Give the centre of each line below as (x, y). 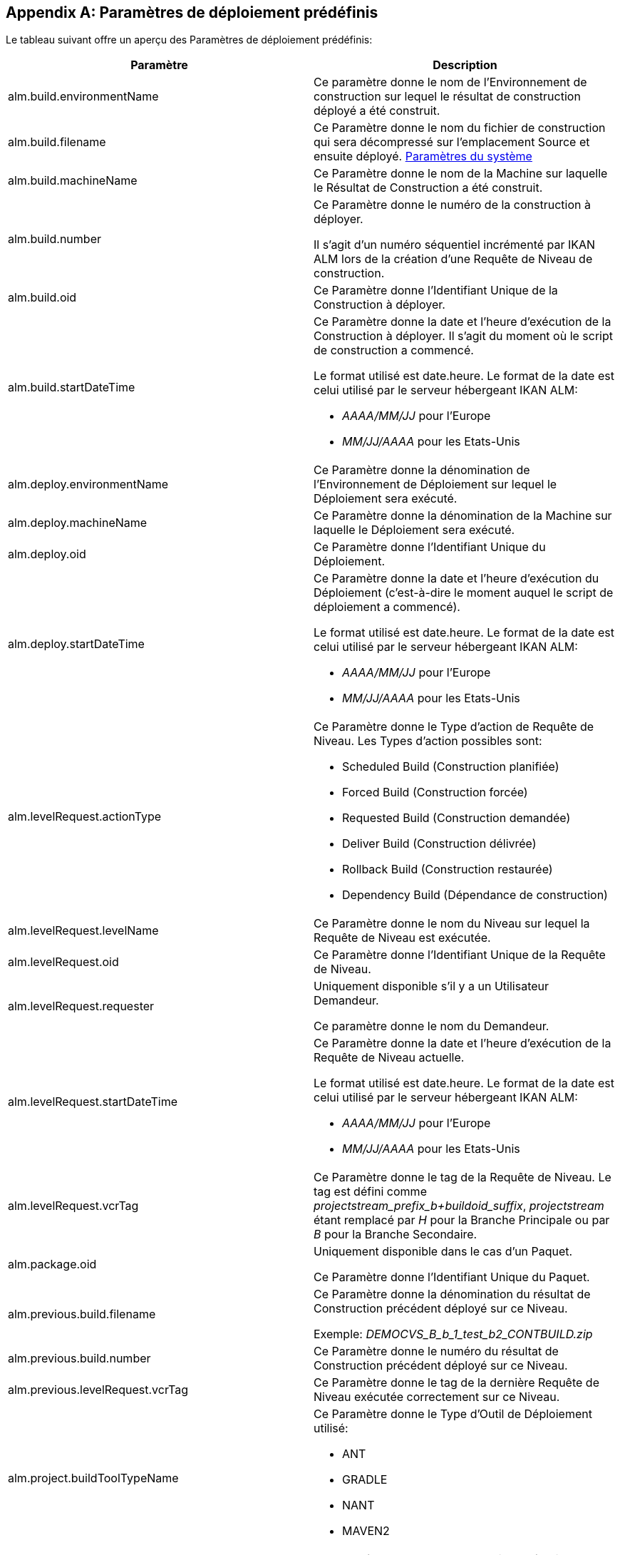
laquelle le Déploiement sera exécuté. (414, 530)
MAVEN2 (366, 1531)
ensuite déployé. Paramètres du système (423, 156)
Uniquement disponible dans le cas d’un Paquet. (443, 1252)
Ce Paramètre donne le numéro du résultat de (436, 1351)
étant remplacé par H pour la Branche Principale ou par (462, 1220)
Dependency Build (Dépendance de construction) (475, 895)
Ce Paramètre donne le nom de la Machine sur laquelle (461, 174)
